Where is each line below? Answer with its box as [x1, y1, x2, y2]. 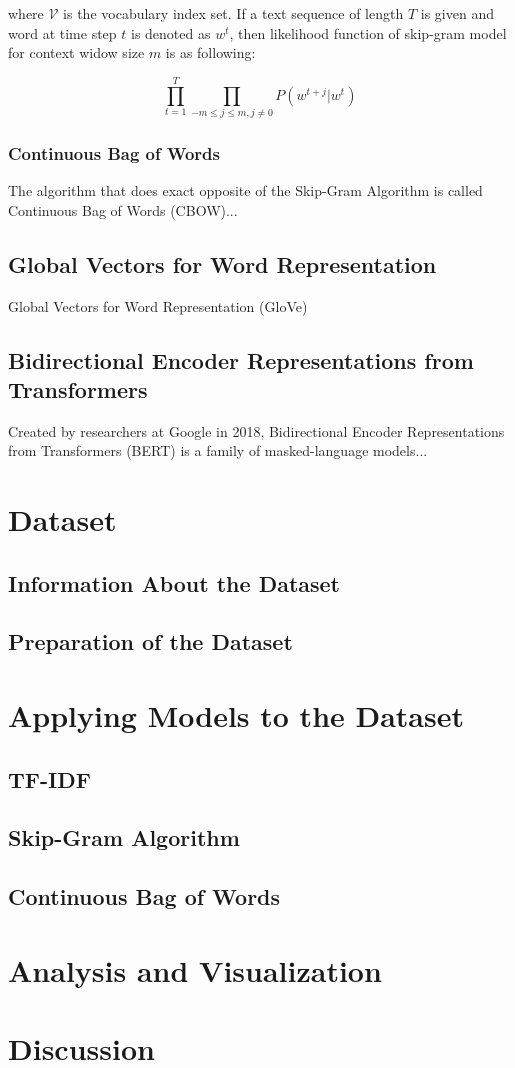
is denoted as [130, 22, 211, 43]
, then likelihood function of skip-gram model [229, 22, 507, 43]
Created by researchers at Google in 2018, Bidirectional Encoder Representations [8, 420, 505, 441]
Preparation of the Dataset [8, 626, 293, 657]
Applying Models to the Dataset [8, 695, 465, 736]
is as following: [165, 42, 256, 63]
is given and [420, 3, 494, 23]
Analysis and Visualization [8, 949, 382, 990]
